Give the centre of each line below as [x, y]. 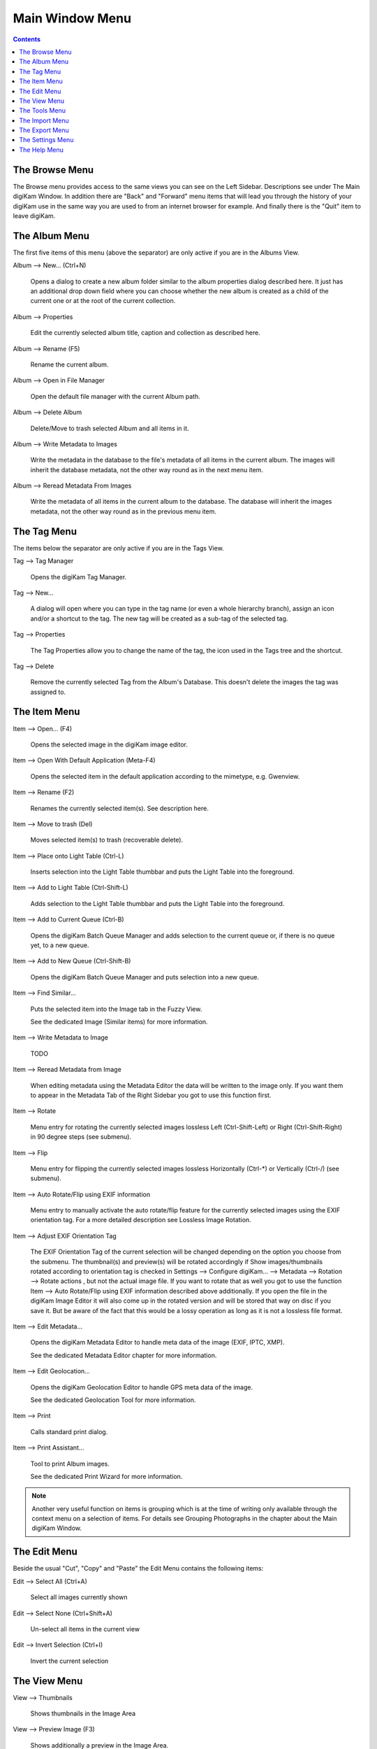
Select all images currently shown [79, 1597]
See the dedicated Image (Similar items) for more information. [119, 1022]
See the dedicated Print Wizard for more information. [106, 1476]
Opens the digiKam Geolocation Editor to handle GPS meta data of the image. [142, 1387]
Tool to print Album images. [70, 1464]
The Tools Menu [43, 111]
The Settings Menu [46, 140]
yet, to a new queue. [60, 945]
